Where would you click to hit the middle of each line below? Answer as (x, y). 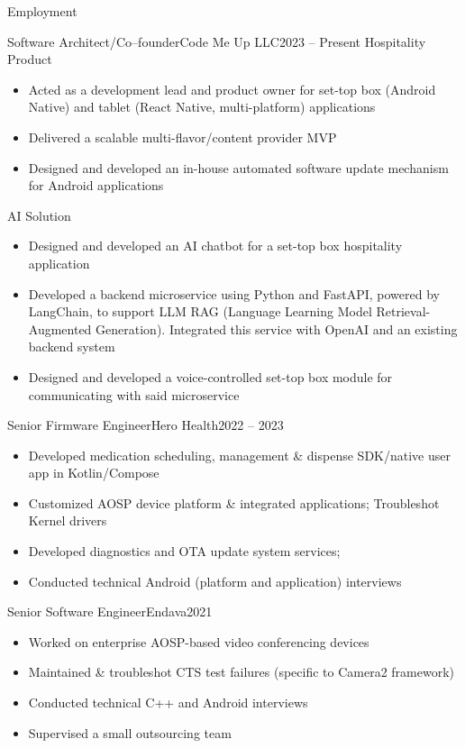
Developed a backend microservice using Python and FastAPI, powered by (234, 293)
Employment (42, 11)
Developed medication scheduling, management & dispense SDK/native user (239, 455)
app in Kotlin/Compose (94, 473)
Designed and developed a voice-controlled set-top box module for (210, 376)
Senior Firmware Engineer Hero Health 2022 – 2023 (146, 425)
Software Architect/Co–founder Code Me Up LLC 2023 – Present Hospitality (217, 41)
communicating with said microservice (134, 394)
